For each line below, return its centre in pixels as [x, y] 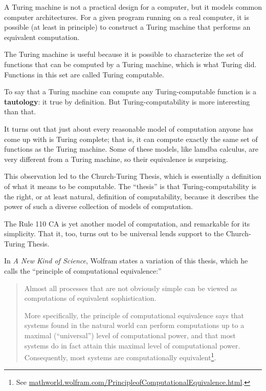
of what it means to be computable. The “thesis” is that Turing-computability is [130, 186]
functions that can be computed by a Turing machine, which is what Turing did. [130, 64]
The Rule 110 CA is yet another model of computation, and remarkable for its [127, 223]
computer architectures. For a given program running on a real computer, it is [127, 17]
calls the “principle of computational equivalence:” [83, 271]
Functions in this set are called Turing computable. [84, 74]
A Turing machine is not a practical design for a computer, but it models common [133, 7]
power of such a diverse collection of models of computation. [98, 206]
